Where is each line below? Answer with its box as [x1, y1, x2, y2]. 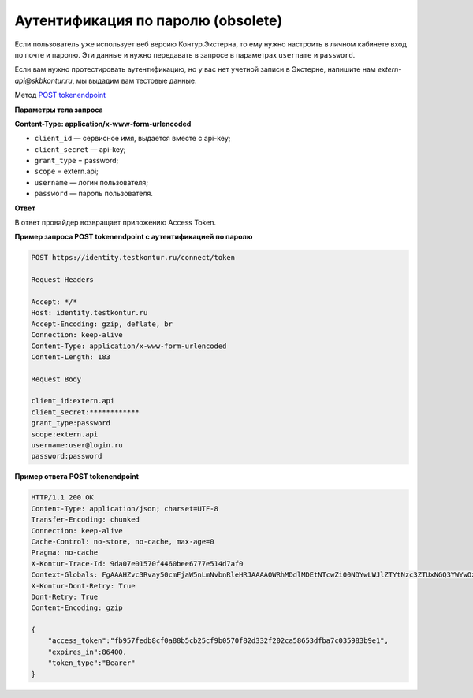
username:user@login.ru [31, 441, 124, 450]
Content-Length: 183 [31, 352, 110, 362]
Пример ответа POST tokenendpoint [14, 472, 140, 481]
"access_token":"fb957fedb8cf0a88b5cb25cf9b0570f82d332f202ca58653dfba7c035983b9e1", [47, 637, 389, 645]
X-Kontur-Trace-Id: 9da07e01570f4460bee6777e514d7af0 [31, 559, 244, 568]
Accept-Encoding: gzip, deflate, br [31, 319, 173, 329]
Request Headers [31, 276, 95, 284]
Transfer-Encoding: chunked [31, 515, 140, 524]
